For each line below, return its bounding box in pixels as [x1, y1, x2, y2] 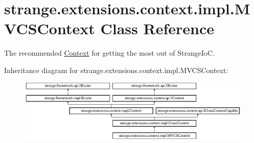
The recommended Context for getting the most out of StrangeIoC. [4, 47, 215, 58]
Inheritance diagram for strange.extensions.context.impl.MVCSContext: [4, 64, 228, 75]
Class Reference [100, 18, 214, 39]
